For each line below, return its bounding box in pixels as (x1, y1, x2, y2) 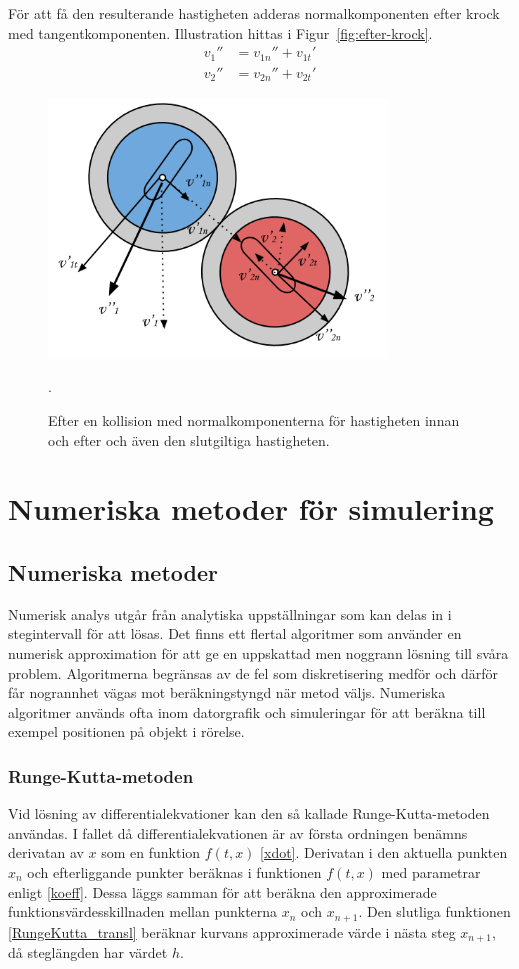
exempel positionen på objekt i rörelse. (8, 721, 245, 742)
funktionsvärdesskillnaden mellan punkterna (8, 901, 278, 922)
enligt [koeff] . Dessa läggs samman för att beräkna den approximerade (8, 881, 437, 902)
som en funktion (101, 842, 201, 863)
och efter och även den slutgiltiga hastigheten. (48, 429, 330, 450)
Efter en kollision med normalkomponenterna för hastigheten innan (48, 410, 460, 431)
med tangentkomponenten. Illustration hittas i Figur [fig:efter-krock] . (8, 22, 433, 43)
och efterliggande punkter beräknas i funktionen (27, 862, 322, 882)
